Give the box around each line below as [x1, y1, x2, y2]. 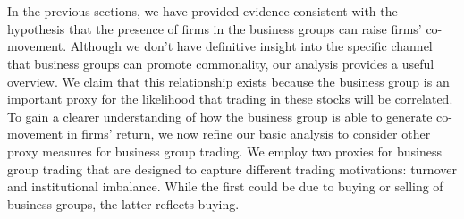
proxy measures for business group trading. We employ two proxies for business [7, 141, 442, 160]
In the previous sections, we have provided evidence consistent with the [7, 2, 398, 21]
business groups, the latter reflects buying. [7, 194, 240, 213]
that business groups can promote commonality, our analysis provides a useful [7, 54, 434, 72]
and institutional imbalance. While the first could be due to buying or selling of [7, 177, 443, 196]
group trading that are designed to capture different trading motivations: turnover [7, 159, 457, 178]
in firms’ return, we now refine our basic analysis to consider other [66, 124, 431, 143]
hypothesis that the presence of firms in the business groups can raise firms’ [7, 19, 422, 38]
